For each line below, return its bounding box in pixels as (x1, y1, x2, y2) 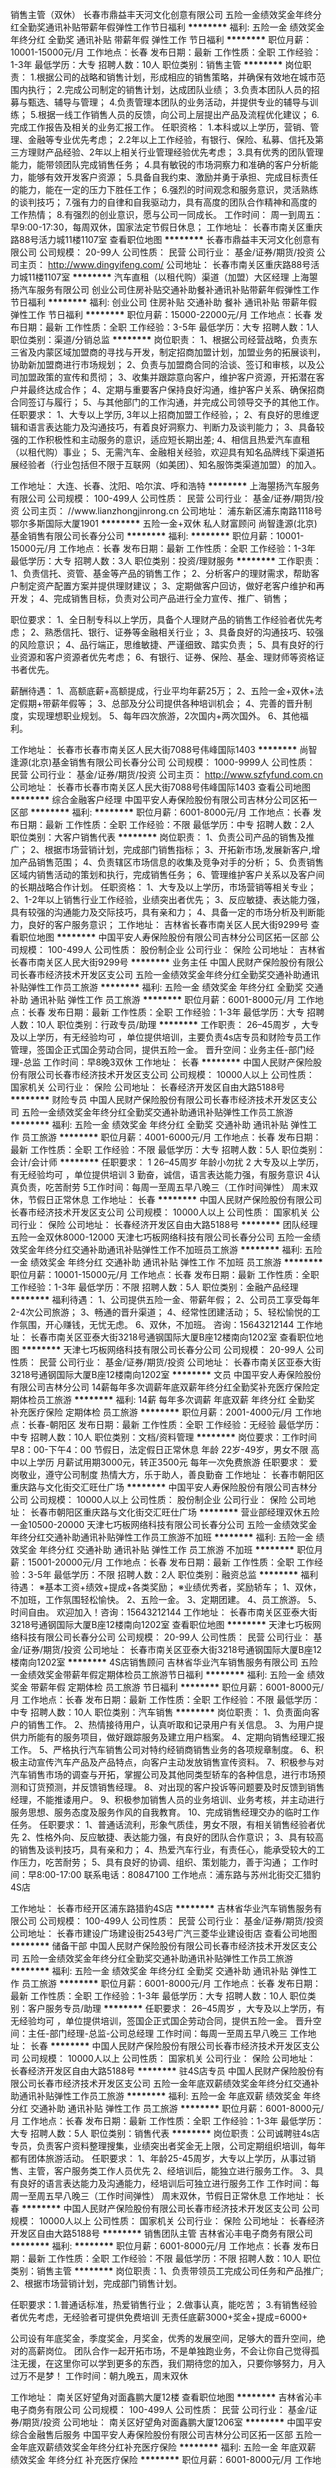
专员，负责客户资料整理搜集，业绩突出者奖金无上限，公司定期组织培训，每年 (10, 2140, 326, 2152)
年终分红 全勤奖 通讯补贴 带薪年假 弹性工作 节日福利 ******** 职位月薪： (10, 34, 313, 45)
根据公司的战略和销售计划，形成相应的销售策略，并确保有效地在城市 (36, 71, 317, 83)
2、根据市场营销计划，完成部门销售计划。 (10, 2278, 183, 2289)
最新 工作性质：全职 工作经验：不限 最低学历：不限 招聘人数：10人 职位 (27, 2253, 322, 2264)
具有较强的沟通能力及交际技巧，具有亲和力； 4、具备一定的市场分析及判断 (10, 906, 317, 918)
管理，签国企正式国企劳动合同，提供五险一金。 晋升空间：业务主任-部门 (10, 1044, 307, 1055)
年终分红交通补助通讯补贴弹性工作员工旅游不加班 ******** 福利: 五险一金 (10, 1531, 314, 1543)
